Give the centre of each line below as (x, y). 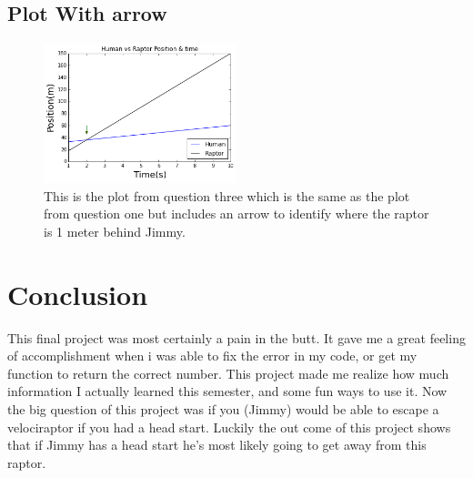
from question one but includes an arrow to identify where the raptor (236, 214)
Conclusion (78, 294)
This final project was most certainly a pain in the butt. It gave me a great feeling (236, 337)
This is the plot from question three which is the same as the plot (227, 195)
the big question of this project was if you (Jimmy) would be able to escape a (223, 409)
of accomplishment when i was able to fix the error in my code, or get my (212, 356)
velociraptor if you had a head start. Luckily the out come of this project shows (229, 427)
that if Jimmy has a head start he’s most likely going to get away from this (217, 445)
